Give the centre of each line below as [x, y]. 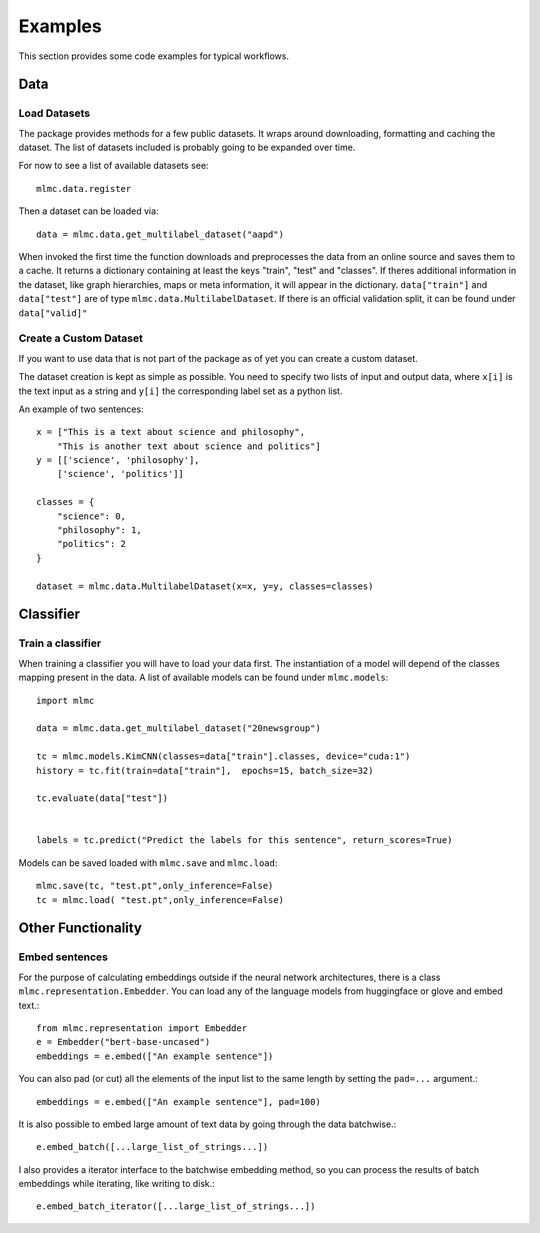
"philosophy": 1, [99, 530]
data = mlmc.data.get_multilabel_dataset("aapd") [160, 234]
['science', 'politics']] [120, 474]
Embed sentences [63, 957]
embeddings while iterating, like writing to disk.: [116, 1184]
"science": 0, [91, 516]
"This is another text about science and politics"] [189, 446]
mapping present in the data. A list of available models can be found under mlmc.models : [203, 677]
